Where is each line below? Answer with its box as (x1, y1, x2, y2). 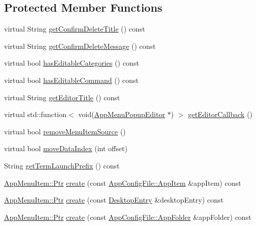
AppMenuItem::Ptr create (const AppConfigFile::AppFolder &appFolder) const (4, 211, 251, 222)
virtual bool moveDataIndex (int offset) (4, 143, 127, 154)
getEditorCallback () (188, 109, 253, 120)
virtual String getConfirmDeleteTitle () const (4, 23, 145, 34)
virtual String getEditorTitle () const (4, 92, 120, 102)
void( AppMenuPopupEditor (78, 109, 165, 120)
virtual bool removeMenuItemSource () (4, 126, 126, 136)
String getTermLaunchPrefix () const (4, 160, 120, 171)
